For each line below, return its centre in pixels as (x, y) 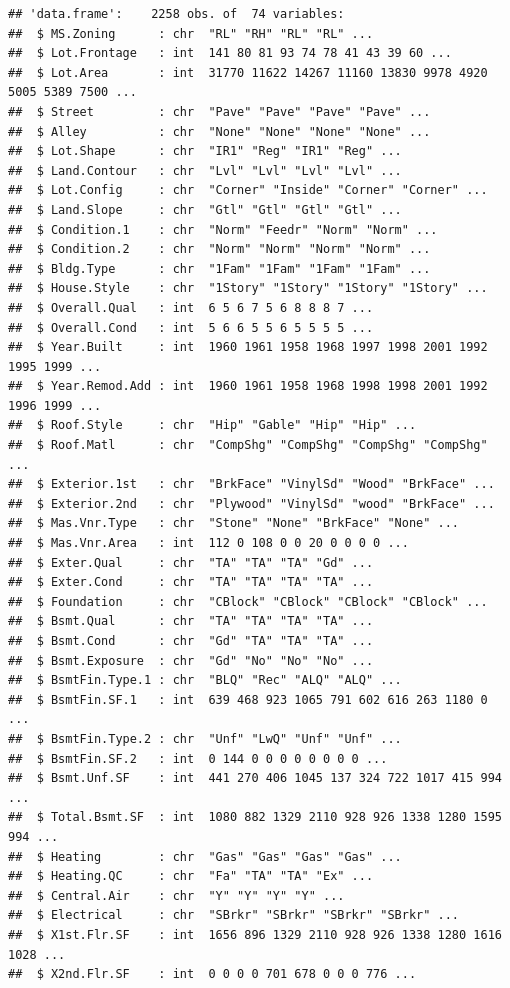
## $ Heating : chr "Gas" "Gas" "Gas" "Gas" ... (205, 856)
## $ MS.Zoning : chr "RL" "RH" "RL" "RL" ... (191, 33)
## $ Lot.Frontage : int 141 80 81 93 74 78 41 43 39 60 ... (230, 53)
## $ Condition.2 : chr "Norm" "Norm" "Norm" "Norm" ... (219, 249)
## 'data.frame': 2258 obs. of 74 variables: (176, 14)
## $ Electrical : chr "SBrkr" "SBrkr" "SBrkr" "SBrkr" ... (234, 915)
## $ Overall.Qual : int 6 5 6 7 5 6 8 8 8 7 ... (191, 307)
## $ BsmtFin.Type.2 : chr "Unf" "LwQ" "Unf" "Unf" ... (205, 738)
